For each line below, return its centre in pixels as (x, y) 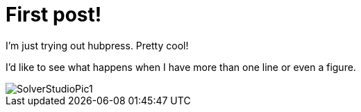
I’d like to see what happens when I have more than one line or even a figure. (181, 67)
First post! (54, 15)
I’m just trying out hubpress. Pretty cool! (97, 45)
